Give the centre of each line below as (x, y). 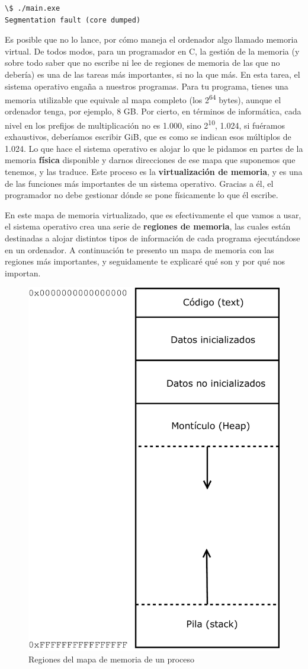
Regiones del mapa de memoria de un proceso (111, 659)
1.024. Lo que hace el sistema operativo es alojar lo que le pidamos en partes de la (154, 148)
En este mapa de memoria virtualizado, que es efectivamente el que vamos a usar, (153, 214)
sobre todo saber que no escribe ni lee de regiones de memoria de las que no (142, 63)
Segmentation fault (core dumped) (73, 20)
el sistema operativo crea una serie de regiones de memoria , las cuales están (148, 226)
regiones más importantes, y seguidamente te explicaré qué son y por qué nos (145, 261)
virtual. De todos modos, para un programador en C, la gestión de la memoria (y (152, 51)
